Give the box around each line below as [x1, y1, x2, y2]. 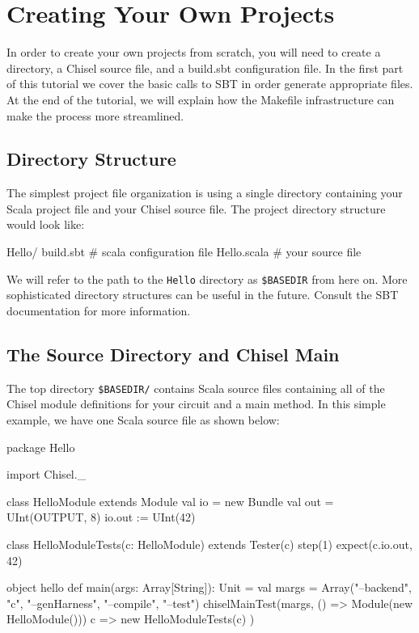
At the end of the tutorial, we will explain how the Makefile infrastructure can [6, 91, 395, 108]
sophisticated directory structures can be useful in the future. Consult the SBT [6, 286, 399, 303]
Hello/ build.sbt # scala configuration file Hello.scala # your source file [6, 243, 362, 260]
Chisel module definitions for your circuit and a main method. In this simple [6, 395, 386, 412]
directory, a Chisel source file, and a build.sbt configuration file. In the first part [6, 59, 404, 76]
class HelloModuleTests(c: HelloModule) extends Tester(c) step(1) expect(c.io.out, [6, 535, 413, 552]
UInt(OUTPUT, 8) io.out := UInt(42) [6, 509, 196, 525]
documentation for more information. [6, 302, 191, 319]
